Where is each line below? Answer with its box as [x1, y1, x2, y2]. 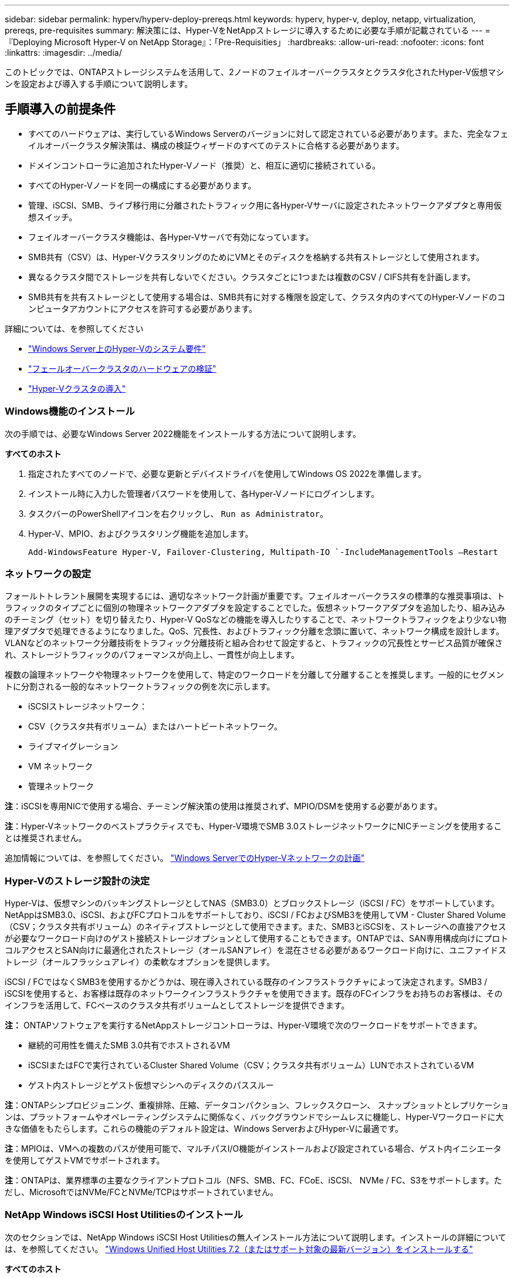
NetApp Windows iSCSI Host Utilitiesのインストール [5, 1209, 244, 1221]
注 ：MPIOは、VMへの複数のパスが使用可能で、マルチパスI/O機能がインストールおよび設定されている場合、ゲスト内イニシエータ [5, 1144, 502, 1154]
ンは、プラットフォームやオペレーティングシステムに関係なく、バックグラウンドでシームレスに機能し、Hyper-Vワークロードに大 [5, 1112, 504, 1122]
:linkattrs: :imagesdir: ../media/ [5, 48, 122, 58]
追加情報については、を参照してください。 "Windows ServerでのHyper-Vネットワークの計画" [5, 853, 365, 863]
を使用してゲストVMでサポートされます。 [5, 1155, 165, 1166]
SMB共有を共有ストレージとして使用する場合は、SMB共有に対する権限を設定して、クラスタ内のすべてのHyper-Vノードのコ [28, 291, 506, 302]
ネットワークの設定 [5, 567, 92, 580]
